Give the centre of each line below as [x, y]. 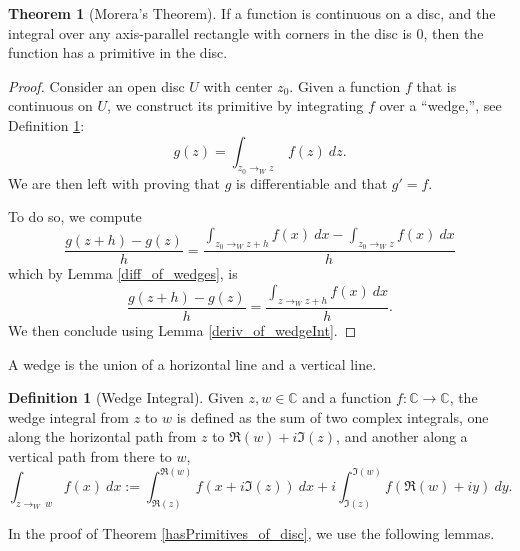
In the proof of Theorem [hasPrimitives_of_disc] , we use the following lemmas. [251, 532]
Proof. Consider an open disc [96, 85]
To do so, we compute [75, 216]
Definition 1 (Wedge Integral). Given [126, 397]
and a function [347, 397]
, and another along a [402, 436]
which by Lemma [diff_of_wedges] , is [123, 273]
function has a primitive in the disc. [118, 52]
